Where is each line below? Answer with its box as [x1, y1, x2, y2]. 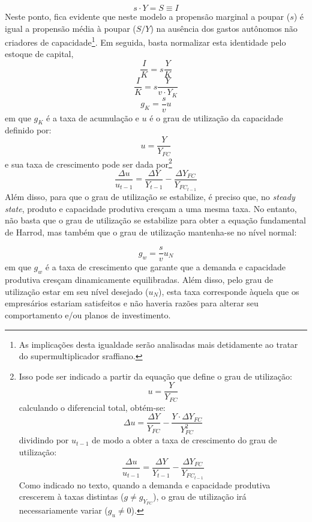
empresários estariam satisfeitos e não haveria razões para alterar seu [5, 297, 259, 309]
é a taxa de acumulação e [46, 111, 139, 124]
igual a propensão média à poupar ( [5, 22, 136, 34]
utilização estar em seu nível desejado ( [5, 285, 149, 297]
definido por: [5, 124, 52, 136]
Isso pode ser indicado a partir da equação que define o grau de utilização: [19, 369, 292, 382]
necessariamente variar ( [19, 504, 108, 517]
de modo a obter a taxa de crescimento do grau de [91, 434, 277, 446]
